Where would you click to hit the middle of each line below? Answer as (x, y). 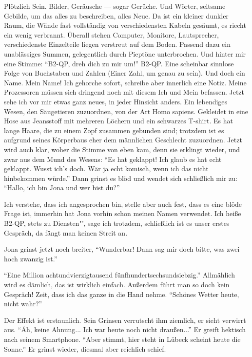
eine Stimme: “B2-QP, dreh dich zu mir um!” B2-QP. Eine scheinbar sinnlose (119, 63)
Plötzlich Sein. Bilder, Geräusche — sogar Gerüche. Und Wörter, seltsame (115, 6)
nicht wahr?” (23, 304)
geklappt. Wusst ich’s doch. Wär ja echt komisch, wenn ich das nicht (106, 169)
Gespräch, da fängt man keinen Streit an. (66, 232)
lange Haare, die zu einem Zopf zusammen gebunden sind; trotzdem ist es (114, 130)
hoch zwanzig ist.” (31, 258)
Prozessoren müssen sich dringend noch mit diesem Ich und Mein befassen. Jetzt (124, 92)
